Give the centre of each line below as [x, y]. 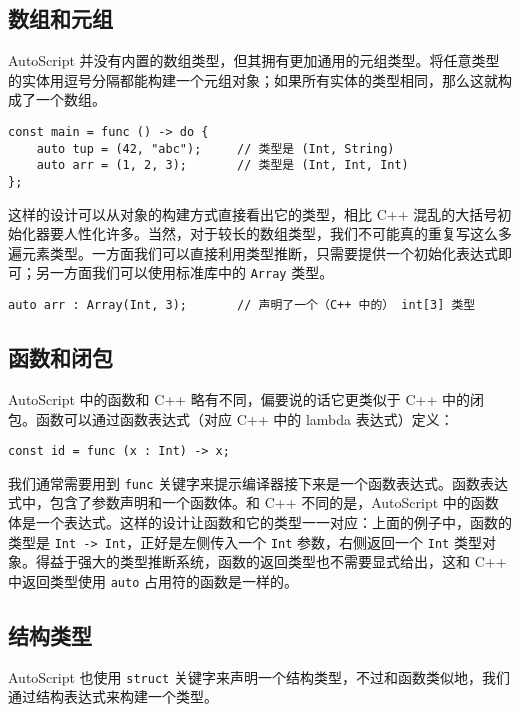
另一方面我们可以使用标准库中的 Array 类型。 [184, 272]
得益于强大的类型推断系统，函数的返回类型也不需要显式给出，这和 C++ [271, 561]
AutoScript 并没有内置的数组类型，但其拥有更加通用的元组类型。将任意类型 [254, 60]
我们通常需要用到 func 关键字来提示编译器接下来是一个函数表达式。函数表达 [258, 482]
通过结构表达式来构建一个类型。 [113, 696]
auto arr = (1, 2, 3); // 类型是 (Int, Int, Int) [222, 165]
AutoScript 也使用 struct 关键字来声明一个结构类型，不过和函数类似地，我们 [259, 676]
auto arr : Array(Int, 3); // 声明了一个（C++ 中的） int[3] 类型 [242, 305]
